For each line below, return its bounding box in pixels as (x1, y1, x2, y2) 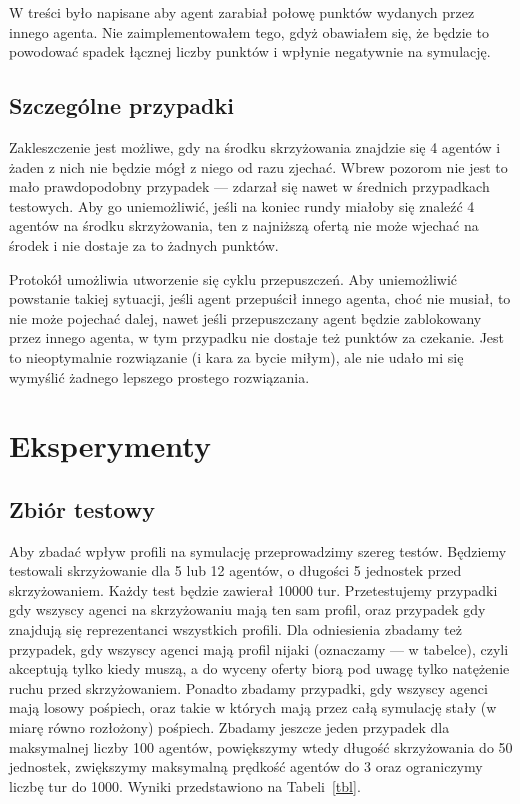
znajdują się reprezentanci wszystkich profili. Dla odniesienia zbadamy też (9, 619, 462, 640)
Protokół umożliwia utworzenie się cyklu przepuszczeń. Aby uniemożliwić (9, 268, 458, 289)
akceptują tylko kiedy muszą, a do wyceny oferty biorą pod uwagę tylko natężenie (9, 658, 510, 679)
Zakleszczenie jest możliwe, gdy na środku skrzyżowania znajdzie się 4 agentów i (9, 136, 501, 157)
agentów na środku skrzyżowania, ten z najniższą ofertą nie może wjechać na (9, 215, 479, 236)
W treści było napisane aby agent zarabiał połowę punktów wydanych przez (9, 2, 475, 22)
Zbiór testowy (9, 493, 155, 524)
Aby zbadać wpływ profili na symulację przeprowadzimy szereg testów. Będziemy (9, 540, 507, 561)
